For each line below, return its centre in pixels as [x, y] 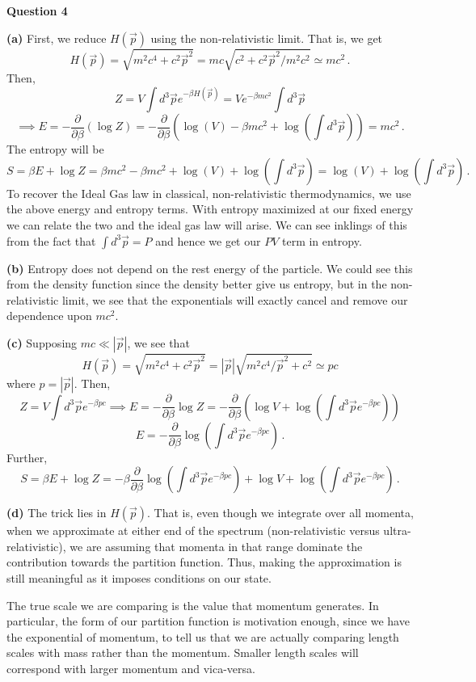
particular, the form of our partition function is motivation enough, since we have [208, 621]
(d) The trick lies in [57, 513]
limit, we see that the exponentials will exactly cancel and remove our [235, 299]
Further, [27, 457]
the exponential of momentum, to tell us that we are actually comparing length [203, 636]
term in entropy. [322, 240]
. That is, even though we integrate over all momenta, [280, 513]
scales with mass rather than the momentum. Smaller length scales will [183, 653]
